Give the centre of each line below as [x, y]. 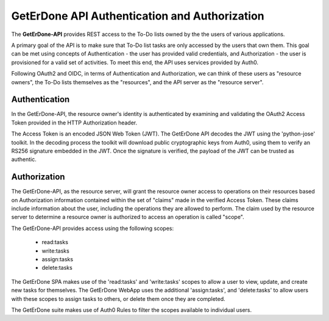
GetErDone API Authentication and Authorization [138, 16]
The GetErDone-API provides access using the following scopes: [92, 228]
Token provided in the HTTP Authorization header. [74, 123]
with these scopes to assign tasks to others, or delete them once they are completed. [118, 298]
